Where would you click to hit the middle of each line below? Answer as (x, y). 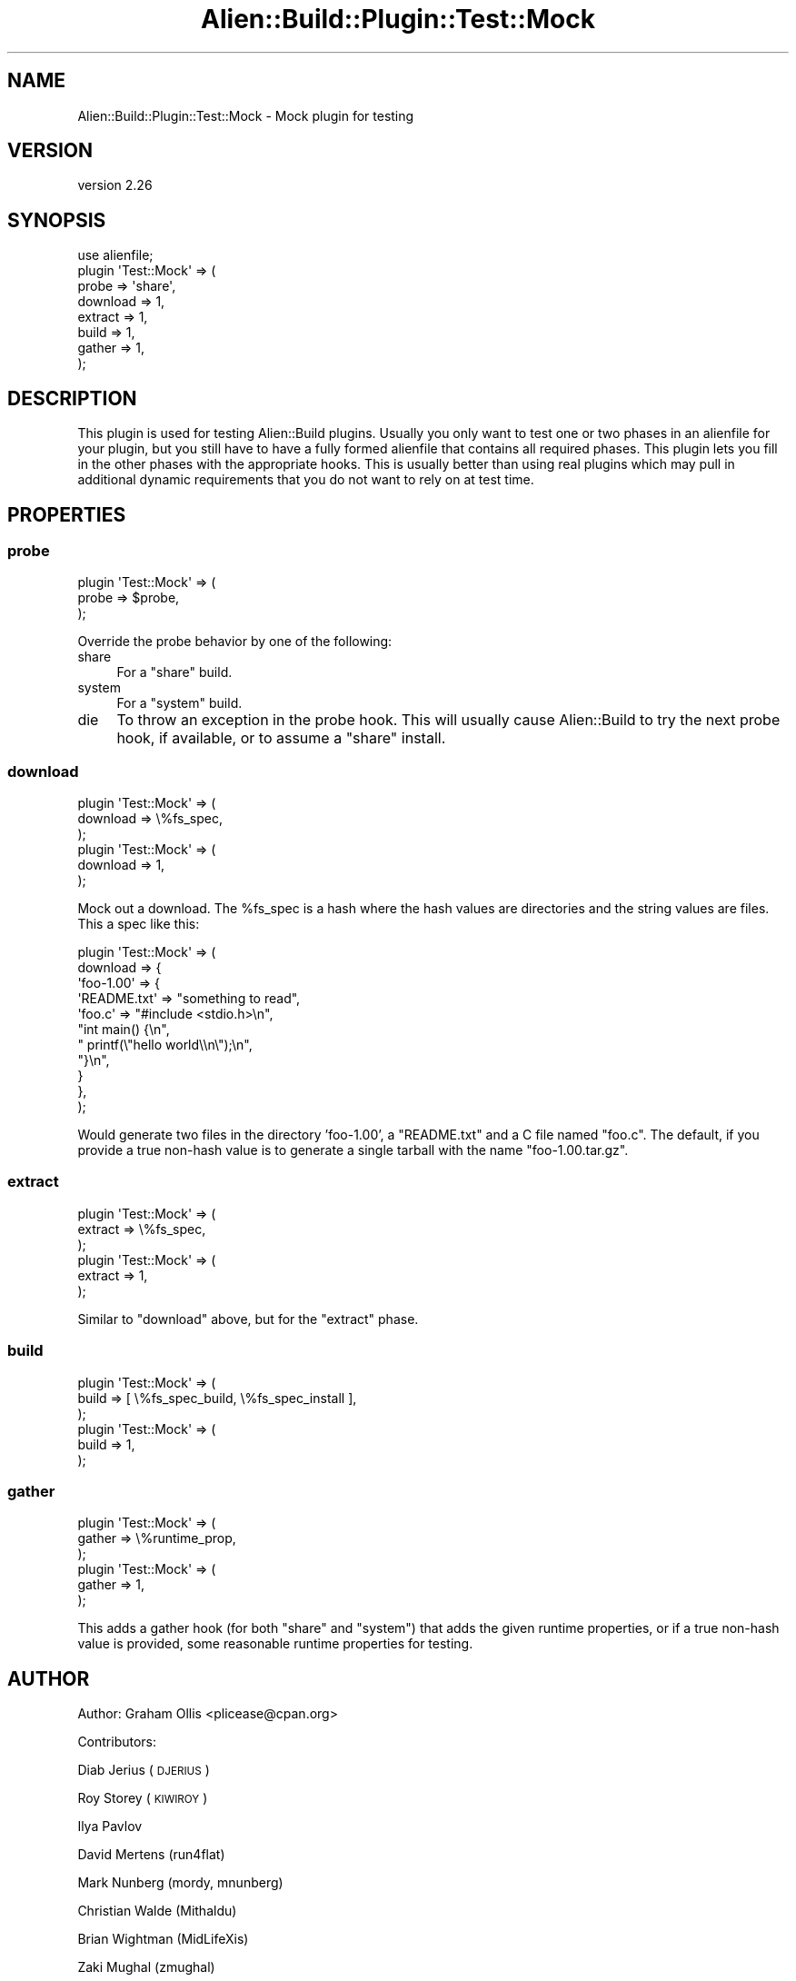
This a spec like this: (139, 924)
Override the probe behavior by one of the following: (235, 642)
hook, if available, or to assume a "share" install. (281, 738)
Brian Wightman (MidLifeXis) (163, 1939)
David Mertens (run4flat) (151, 1855)
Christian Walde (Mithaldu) (157, 1911)
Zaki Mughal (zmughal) (146, 1967)
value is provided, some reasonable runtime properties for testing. (275, 1644)
